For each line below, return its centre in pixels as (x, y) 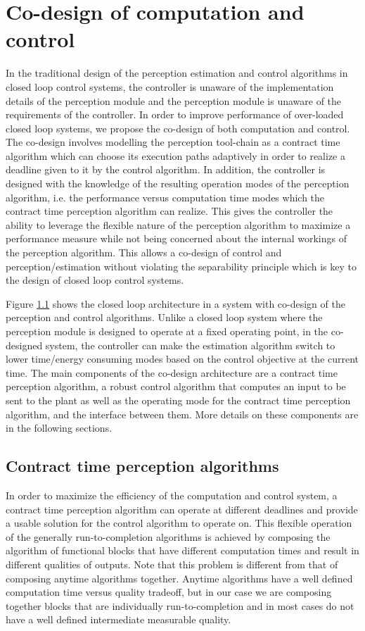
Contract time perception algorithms (142, 466)
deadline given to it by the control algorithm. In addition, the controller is (166, 169)
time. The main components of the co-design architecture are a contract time (172, 372)
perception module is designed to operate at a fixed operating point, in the (167, 331)
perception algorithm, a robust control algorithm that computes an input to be (176, 386)
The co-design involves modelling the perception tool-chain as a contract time (173, 142)
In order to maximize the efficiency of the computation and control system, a (172, 495)
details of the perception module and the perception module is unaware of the (174, 100)
